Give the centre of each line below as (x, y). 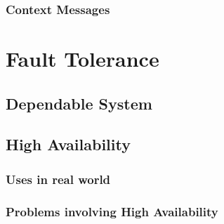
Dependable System (79, 103)
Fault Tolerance (83, 59)
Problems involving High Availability (112, 211)
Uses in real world (58, 179)
